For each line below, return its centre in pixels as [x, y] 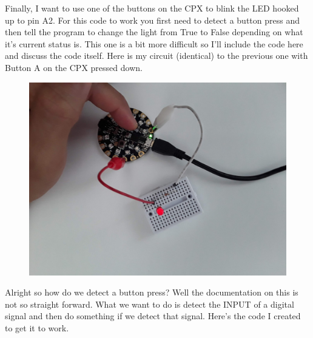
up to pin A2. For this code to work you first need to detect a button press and [152, 20]
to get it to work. [37, 327]
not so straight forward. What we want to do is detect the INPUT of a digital [150, 304]
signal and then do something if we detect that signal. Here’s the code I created [153, 316]
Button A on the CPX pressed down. [74, 67]
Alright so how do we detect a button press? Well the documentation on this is [152, 292]
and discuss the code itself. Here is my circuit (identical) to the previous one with [156, 56]
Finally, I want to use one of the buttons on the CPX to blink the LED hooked [152, 8]
